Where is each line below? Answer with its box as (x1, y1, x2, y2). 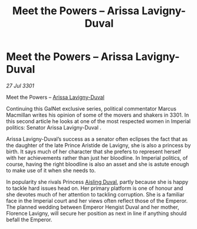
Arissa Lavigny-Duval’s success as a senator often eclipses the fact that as (6, 135, 188, 143)
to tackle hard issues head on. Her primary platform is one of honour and (6, 185, 183, 192)
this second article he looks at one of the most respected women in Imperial (6, 117, 191, 125)
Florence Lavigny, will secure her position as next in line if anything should (6, 209, 187, 217)
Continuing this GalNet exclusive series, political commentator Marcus (6, 105, 177, 112)
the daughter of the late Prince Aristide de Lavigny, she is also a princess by (6, 141, 191, 149)
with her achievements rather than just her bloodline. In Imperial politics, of (6, 154, 188, 161)
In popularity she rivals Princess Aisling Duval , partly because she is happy (6, 178, 189, 185)
